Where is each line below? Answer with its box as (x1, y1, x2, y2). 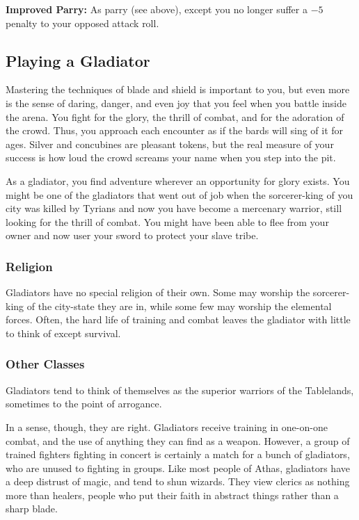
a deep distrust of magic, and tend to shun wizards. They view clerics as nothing (6, 474, 350, 489)
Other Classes (6, 355, 85, 373)
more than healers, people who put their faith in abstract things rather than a (6, 487, 339, 502)
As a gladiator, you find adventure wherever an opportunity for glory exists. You (6, 173, 350, 188)
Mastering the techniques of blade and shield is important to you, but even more (6, 82, 350, 97)
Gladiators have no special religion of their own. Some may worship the (6, 285, 310, 300)
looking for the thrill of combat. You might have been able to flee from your (6, 214, 329, 229)
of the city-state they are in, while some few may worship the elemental (26, 298, 332, 313)
